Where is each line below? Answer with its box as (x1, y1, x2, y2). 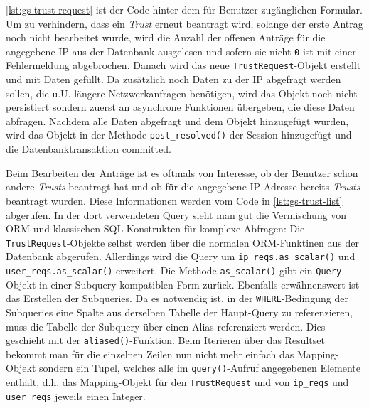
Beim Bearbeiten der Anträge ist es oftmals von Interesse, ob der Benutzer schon (6, 165, 358, 180)
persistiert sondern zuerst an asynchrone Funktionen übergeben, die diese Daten (6, 100, 355, 114)
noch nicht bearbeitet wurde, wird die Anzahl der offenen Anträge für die (6, 30, 326, 45)
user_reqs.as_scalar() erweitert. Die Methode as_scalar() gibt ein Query (6, 263, 342, 277)
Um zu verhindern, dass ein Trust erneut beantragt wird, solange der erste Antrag (6, 16, 363, 31)
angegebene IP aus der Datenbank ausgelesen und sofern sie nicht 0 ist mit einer (6, 43, 356, 58)
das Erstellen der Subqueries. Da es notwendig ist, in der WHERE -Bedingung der (6, 291, 348, 306)
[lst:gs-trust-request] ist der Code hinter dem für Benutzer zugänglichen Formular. (6, 2, 363, 16)
